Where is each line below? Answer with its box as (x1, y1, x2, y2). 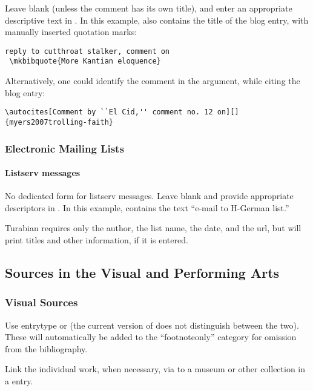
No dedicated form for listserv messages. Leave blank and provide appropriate (5, 189, 294, 202)
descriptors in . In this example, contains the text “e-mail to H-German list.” (5, 201, 289, 214)
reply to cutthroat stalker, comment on (5, 47, 170, 56)
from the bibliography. (5, 342, 88, 355)
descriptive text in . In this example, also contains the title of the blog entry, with (5, 13, 309, 26)
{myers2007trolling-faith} (5, 117, 113, 126)
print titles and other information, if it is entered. (5, 234, 188, 246)
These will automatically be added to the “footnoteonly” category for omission (5, 330, 297, 343)
